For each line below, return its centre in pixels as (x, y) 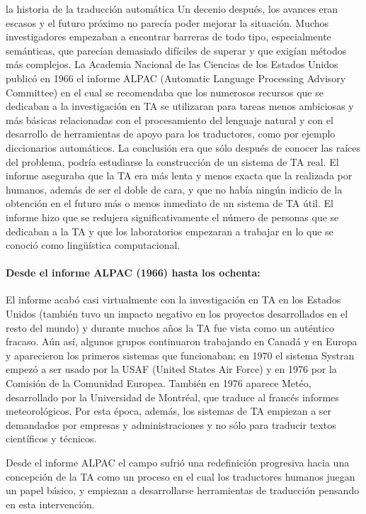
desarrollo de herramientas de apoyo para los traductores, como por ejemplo (171, 134)
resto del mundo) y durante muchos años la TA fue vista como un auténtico (170, 327)
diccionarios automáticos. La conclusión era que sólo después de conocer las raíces (183, 147)
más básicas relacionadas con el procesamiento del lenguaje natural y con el (170, 119)
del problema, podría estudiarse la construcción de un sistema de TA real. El (172, 161)
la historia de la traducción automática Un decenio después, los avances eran (172, 9)
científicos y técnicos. (51, 438)
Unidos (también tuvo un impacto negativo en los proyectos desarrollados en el (177, 314)
